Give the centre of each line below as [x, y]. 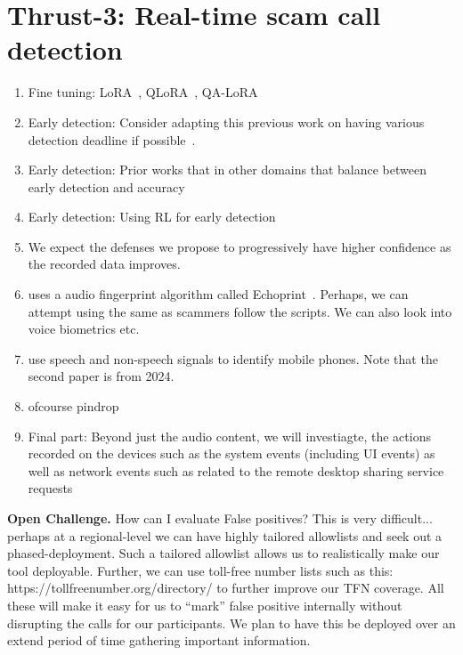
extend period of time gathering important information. [159, 640]
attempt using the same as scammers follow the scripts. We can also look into [240, 311]
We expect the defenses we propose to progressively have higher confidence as [240, 246]
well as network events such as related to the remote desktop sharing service [236, 470]
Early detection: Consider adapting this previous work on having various [226, 121]
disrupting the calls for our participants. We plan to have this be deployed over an [231, 623]
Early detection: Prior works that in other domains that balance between [227, 170]
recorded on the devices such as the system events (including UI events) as [231, 453]
